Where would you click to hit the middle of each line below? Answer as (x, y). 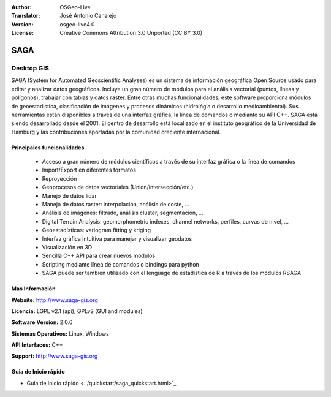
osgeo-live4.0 (77, 24)
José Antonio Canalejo (88, 16)
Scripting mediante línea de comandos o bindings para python (120, 264)
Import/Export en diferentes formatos (89, 170)
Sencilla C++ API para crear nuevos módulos (99, 256)
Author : (21, 7)
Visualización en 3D (67, 247)
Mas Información (33, 289)
